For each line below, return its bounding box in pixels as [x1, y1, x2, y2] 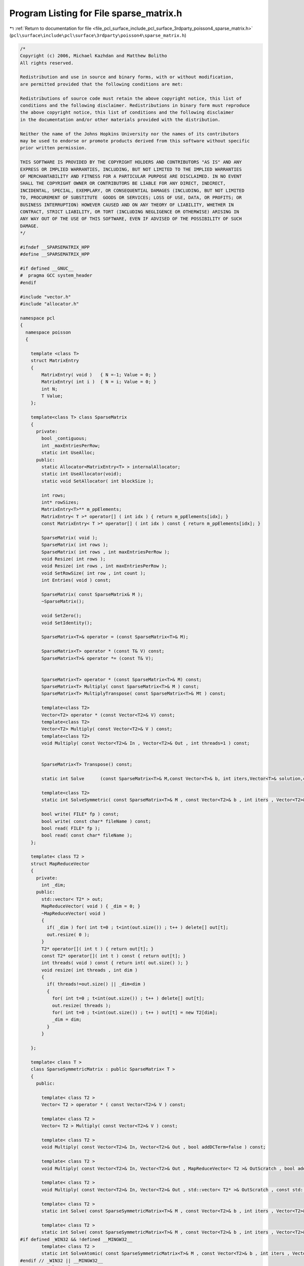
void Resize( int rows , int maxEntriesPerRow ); [41, 563, 167, 569]
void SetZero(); [41, 613, 82, 619]
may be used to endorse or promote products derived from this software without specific [20, 138, 250, 144]
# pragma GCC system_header [20, 272, 93, 279]
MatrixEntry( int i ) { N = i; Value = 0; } [41, 379, 157, 385]
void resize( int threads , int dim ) [41, 967, 138, 973]
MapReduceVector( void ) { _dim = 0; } [41, 903, 140, 909]
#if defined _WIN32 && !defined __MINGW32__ [20, 1236, 133, 1242]
